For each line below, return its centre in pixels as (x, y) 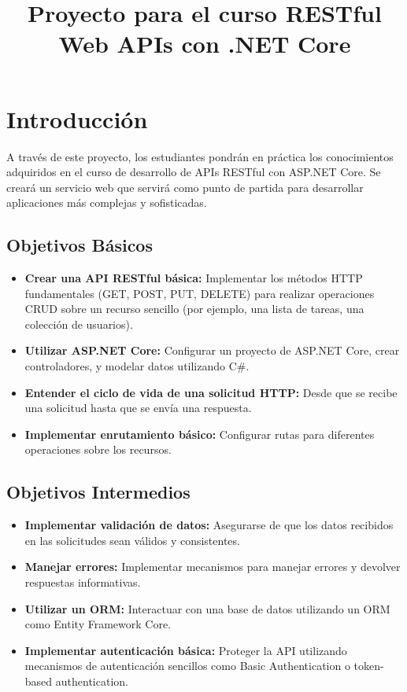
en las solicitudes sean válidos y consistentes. (132, 540)
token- (369, 666)
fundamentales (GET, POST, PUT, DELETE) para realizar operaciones (200, 293)
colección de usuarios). (79, 324)
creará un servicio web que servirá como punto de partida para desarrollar (185, 187)
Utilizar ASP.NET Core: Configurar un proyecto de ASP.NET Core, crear (212, 350)
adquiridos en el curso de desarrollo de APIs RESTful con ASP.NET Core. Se (194, 172)
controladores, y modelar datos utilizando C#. (137, 366)
